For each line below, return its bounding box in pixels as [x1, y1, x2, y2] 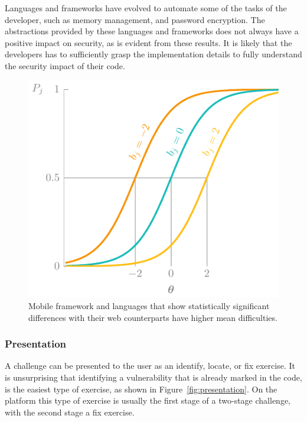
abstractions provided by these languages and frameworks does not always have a [5, 25, 299, 37]
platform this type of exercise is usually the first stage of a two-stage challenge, [5, 394, 290, 407]
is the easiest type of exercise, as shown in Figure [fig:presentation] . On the [5, 382, 277, 395]
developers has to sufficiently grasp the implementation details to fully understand [5, 48, 302, 60]
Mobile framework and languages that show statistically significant [28, 299, 270, 311]
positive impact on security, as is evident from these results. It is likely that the [5, 36, 292, 48]
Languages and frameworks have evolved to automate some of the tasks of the [5, 2, 287, 14]
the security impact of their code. [5, 59, 125, 72]
